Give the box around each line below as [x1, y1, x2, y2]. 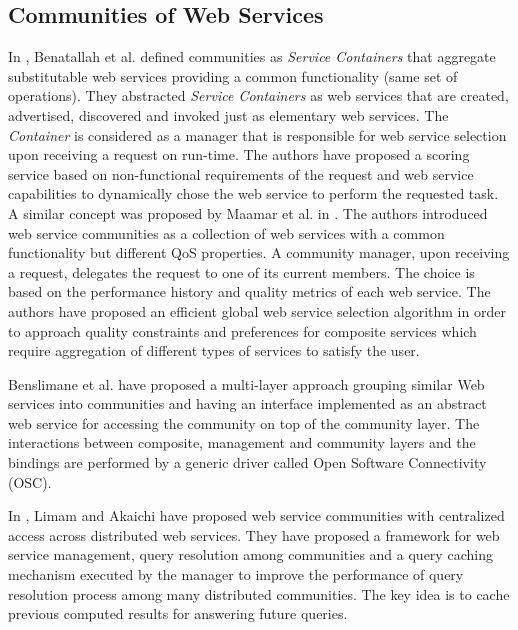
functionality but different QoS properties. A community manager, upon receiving [8, 242, 510, 263]
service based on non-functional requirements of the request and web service [8, 163, 474, 184]
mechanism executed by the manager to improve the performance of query [8, 564, 464, 585]
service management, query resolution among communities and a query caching [8, 544, 493, 565]
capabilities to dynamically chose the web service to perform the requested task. [8, 183, 499, 204]
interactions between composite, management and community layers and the [8, 432, 476, 453]
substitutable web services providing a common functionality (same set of [8, 65, 458, 86]
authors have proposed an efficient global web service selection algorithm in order [8, 300, 506, 321]
